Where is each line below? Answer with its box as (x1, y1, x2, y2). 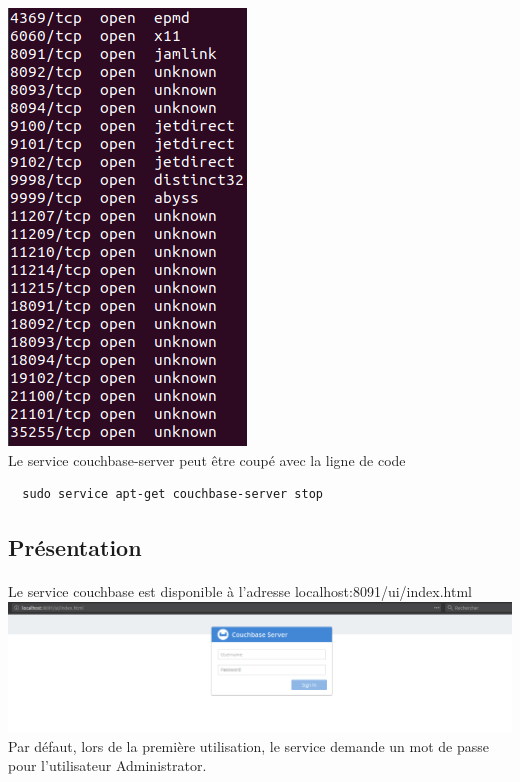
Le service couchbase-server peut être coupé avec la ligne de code (8, 449, 406, 470)
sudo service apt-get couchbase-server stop (22, 487, 323, 502)
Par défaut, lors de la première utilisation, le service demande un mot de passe (8, 735, 490, 756)
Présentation (8, 532, 142, 563)
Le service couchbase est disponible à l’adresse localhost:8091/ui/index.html (8, 581, 472, 602)
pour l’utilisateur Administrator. (8, 755, 207, 776)
